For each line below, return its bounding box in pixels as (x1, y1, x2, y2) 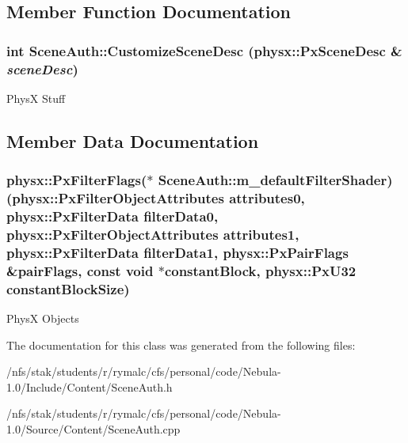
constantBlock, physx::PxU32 (164, 260, 357, 280)
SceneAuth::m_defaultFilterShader (158, 170, 387, 190)
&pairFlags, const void (6, 260, 154, 280)
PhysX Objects (6, 310, 79, 327)
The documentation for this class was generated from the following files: (6, 336, 356, 353)
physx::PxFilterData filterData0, (6, 206, 219, 226)
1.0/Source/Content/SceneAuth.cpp (6, 421, 181, 437)
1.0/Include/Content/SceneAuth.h (6, 378, 173, 395)
